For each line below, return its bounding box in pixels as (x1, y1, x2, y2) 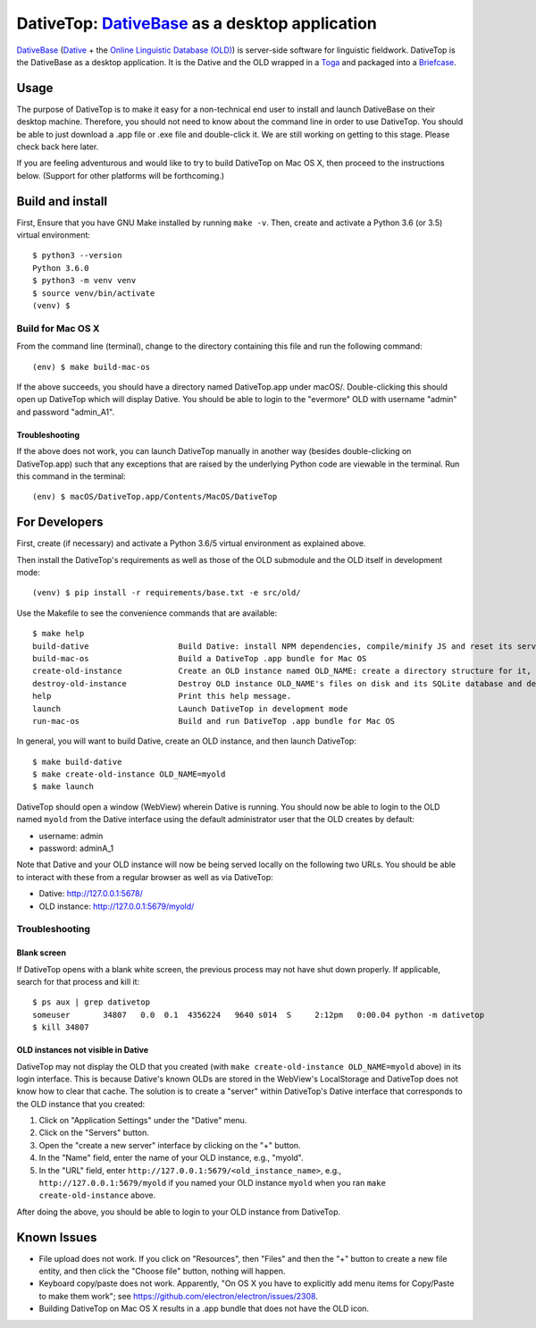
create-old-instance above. (38, 1189, 156, 1201)
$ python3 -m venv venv (32, 275, 137, 286)
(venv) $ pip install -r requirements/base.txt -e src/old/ (32, 588, 301, 598)
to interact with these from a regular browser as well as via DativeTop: (16, 871, 274, 882)
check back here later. (16, 141, 99, 152)
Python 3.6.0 (32, 263, 89, 273)
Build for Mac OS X (16, 322, 100, 334)
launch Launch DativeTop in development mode (32, 703, 348, 714)
